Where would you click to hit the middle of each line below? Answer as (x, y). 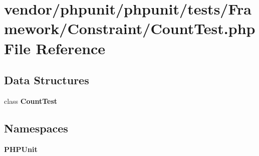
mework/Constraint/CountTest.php (130, 28)
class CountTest (31, 101)
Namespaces (36, 128)
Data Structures (47, 80)
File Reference (55, 48)
